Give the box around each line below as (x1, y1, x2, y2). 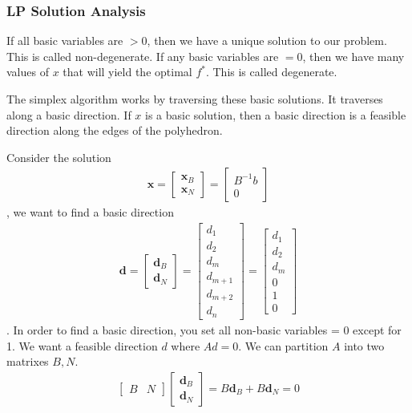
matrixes (6, 353, 49, 370)
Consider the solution (6, 148, 111, 165)
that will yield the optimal (63, 63, 192, 80)
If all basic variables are (6, 32, 123, 49)
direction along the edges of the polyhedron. (6, 122, 223, 139)
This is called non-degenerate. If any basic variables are (6, 47, 279, 64)
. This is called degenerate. (205, 63, 337, 80)
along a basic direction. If (6, 106, 131, 123)
